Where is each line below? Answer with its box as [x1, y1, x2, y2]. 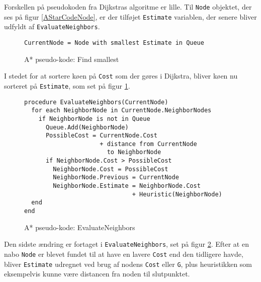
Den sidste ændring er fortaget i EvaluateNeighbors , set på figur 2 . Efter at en [4, 239, 249, 249]
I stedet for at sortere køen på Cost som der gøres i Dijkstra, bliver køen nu [4, 70, 238, 81]
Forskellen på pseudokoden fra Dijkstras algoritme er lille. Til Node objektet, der [4, 2, 252, 12]
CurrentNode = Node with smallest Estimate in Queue [24, 39, 204, 46]
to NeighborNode [107, 149, 161, 156]
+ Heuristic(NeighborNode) [132, 190, 222, 198]
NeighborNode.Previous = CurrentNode [53, 174, 179, 181]
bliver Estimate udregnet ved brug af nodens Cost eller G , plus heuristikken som [4, 258, 252, 269]
